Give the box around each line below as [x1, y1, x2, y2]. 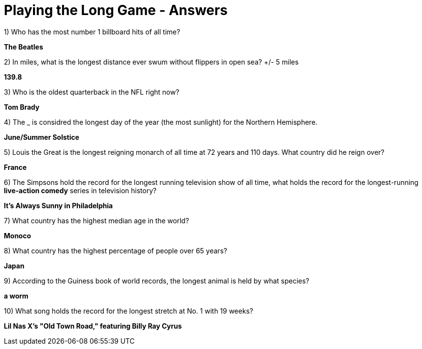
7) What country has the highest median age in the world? [4, 216, 189, 225]
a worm [4, 291, 29, 300]
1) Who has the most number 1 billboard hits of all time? [4, 27, 180, 36]
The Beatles [4, 42, 43, 51]
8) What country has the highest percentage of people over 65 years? [4, 246, 227, 255]
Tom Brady [4, 102, 40, 111]
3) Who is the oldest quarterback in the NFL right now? [4, 87, 180, 96]
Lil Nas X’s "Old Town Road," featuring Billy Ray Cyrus [4, 321, 182, 330]
